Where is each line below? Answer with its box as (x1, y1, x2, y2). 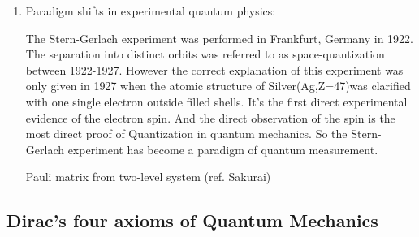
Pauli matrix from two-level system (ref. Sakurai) (25, 168, 271, 185)
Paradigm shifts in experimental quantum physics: (25, 2, 276, 19)
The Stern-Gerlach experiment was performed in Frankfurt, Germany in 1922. (25, 29, 413, 46)
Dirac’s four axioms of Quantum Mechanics (6, 208, 378, 233)
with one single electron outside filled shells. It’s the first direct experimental (25, 93, 408, 110)
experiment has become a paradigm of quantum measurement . (67, 140, 378, 157)
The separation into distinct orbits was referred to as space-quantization (25, 45, 385, 62)
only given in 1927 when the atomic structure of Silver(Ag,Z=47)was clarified (25, 77, 411, 94)
